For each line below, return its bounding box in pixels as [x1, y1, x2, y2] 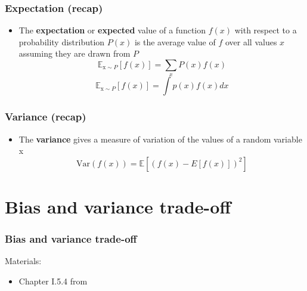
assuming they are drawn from [18, 47, 131, 60]
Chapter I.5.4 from [18, 274, 88, 287]
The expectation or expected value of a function [18, 24, 206, 36]
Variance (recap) [5, 109, 86, 124]
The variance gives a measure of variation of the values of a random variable [18, 132, 302, 145]
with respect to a [234, 24, 297, 36]
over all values [225, 35, 277, 48]
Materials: [5, 255, 42, 267]
